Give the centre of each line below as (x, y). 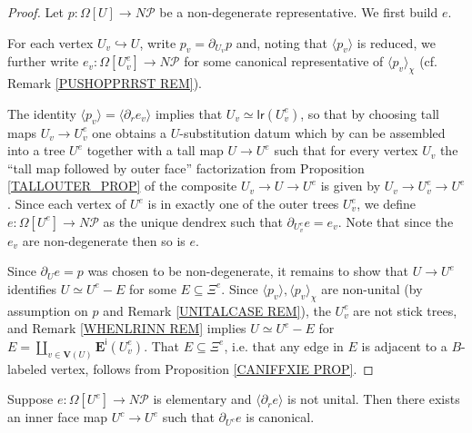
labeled (27, 368)
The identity (42, 113)
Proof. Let (35, 12)
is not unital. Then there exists (374, 399)
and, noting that (281, 42)
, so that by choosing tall (370, 113)
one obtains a (129, 132)
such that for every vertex (346, 150)
